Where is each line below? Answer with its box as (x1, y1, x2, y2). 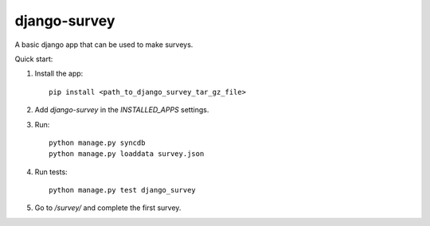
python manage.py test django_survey (49, 185, 197, 195)
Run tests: (34, 167, 68, 177)
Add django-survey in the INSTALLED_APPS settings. (34, 105, 209, 115)
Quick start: (14, 54, 53, 64)
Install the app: (34, 68, 84, 79)
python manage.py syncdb (49, 138, 146, 147)
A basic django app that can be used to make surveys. (14, 40, 193, 49)
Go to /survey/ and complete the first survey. (34, 203, 182, 212)
